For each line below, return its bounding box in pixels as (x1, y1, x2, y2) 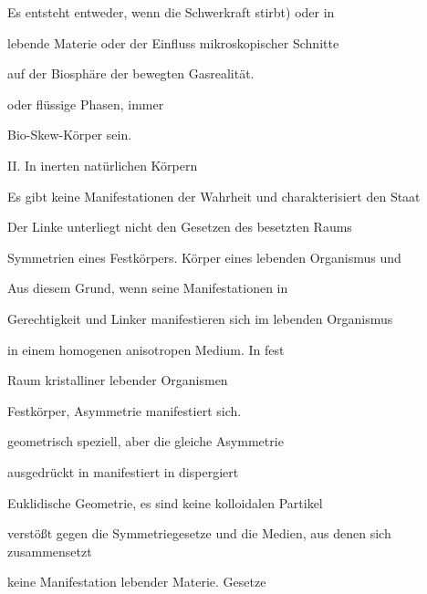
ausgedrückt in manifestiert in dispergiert (7, 462, 239, 481)
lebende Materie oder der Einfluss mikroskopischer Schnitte (7, 33, 339, 52)
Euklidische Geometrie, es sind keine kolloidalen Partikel (7, 493, 323, 512)
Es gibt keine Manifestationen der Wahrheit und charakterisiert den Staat (7, 186, 421, 205)
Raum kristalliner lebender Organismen (7, 370, 228, 390)
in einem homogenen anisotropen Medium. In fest (7, 339, 285, 359)
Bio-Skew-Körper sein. (7, 125, 132, 144)
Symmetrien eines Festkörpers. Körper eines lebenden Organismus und (7, 247, 401, 266)
